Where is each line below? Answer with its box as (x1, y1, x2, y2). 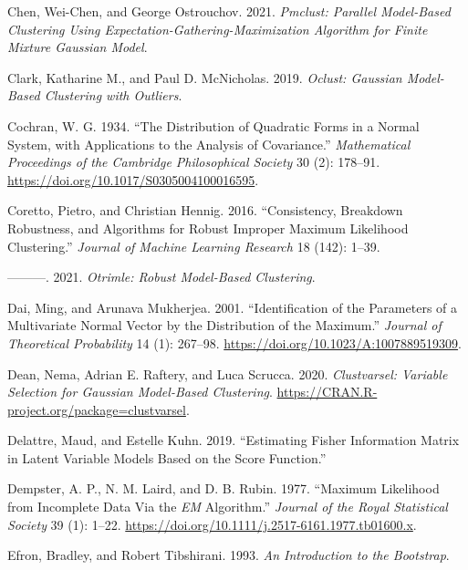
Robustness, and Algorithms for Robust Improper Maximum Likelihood (7, 218, 409, 237)
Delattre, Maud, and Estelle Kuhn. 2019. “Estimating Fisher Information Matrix (7, 430, 460, 450)
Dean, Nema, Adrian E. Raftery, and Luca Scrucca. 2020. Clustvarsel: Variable (7, 364, 448, 383)
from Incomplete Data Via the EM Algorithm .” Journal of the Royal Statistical (7, 497, 448, 516)
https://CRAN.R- (276, 382, 378, 401)
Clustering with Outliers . (44, 86, 182, 105)
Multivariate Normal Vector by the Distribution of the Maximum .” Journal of (7, 316, 442, 335)
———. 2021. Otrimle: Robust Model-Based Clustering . (7, 267, 316, 286)
